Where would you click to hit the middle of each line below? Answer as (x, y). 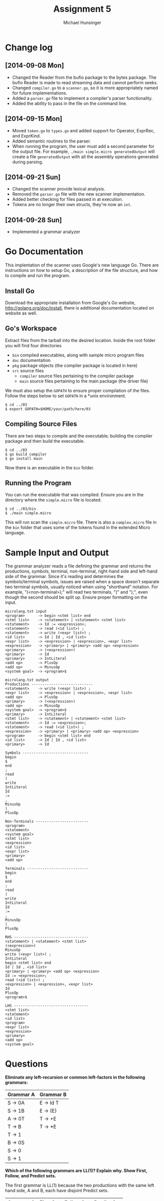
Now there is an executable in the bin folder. (50, 468)
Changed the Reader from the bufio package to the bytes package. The (84, 77)
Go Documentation (44, 252)
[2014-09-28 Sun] (34, 220)
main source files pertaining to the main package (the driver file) (84, 381)
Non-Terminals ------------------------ (47, 821)
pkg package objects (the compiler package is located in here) (75, 365)
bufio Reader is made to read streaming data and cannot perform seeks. (85, 82)
